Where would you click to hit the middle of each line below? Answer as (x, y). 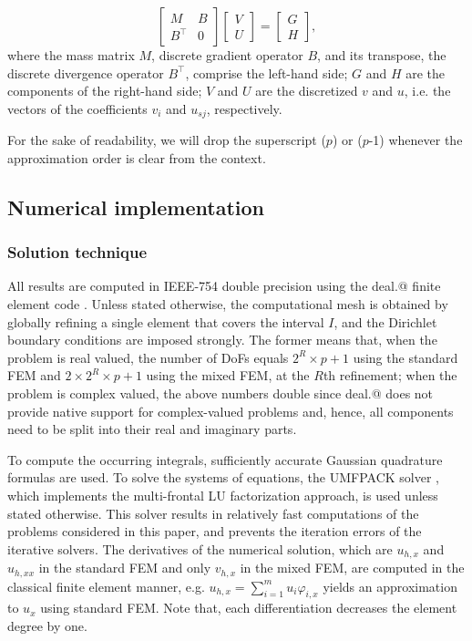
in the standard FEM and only (125, 568)
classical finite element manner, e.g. (106, 586)
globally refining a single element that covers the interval (166, 321)
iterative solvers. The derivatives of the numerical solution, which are (200, 548)
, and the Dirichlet (385, 321)
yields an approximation (390, 586)
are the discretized (307, 91)
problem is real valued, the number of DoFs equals (148, 357)
